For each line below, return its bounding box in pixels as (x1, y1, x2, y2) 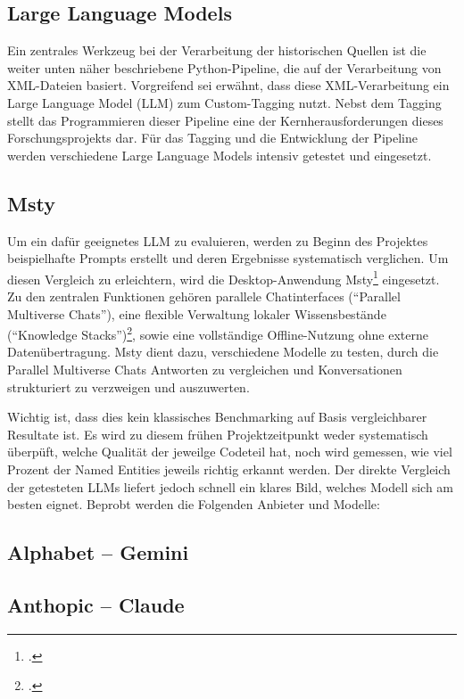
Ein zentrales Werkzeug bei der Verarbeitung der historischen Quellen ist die (7, 41, 427, 60)
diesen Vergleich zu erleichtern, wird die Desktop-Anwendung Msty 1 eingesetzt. (7, 267, 440, 288)
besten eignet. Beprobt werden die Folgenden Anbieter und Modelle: (7, 495, 380, 514)
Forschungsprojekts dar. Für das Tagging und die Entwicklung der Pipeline (7, 128, 418, 147)
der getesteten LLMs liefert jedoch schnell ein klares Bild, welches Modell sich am (7, 477, 454, 496)
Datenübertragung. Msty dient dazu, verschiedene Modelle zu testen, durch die (7, 342, 439, 361)
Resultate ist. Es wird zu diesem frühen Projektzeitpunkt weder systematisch (7, 424, 428, 443)
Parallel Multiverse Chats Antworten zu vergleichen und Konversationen (7, 360, 402, 379)
